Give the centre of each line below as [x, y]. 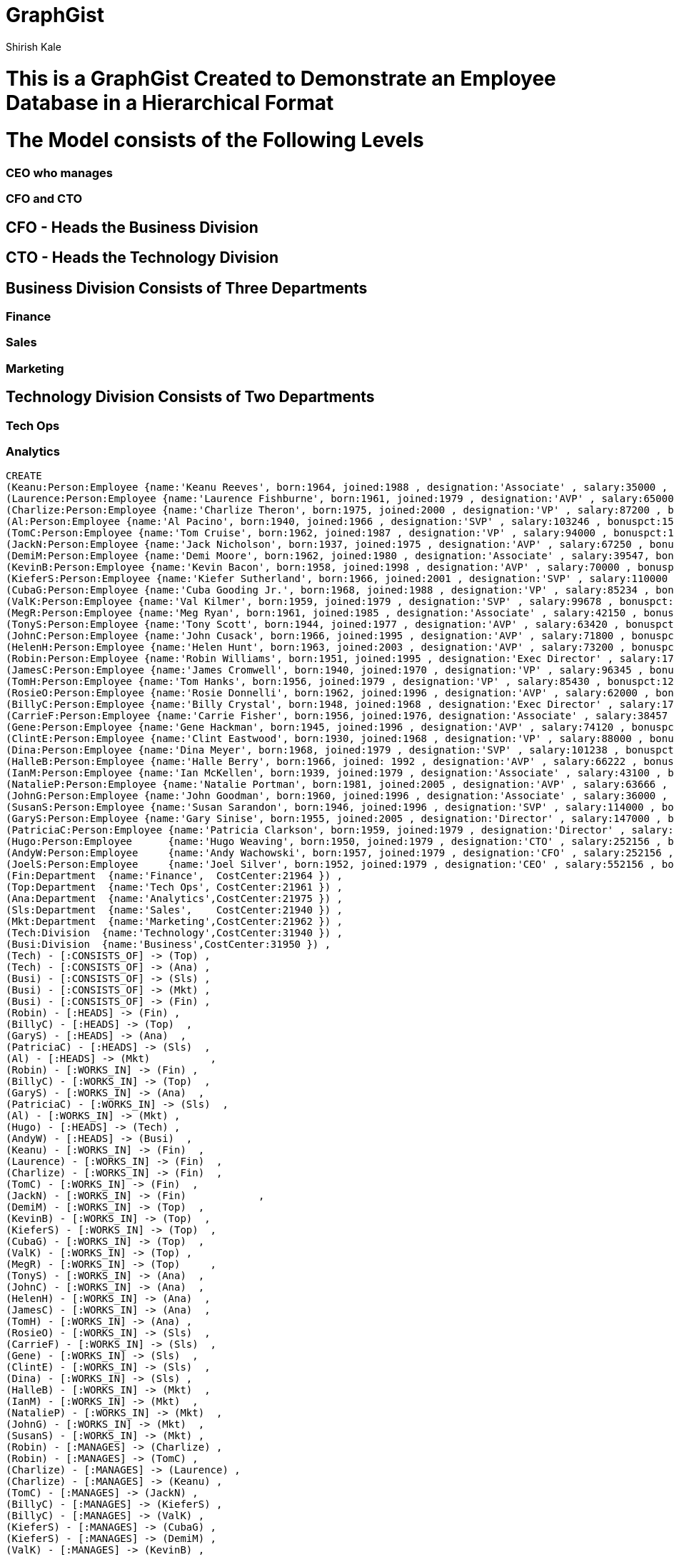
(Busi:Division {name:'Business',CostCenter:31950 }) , [168, 945]
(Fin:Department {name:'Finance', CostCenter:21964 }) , [175, 876]
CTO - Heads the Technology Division [142, 258]
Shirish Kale [34, 46]
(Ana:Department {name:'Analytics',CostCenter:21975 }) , [175, 899]
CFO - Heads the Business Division [132, 227]
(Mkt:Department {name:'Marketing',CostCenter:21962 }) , [175, 922]
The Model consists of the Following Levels [215, 140]
